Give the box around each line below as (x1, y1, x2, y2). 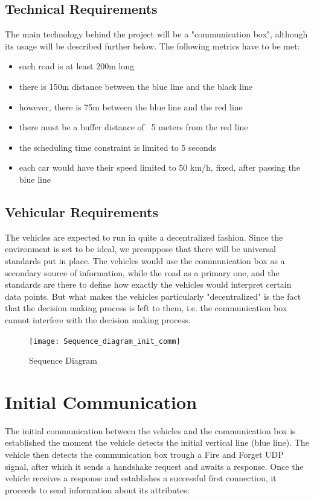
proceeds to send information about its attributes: (5, 483, 190, 496)
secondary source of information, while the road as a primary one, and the (5, 266, 280, 279)
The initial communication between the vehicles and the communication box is (5, 424, 296, 437)
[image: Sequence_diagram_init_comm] (29, 337, 181, 346)
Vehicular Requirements (5, 202, 158, 221)
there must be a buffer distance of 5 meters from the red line (19, 121, 248, 133)
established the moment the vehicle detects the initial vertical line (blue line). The (5, 436, 309, 449)
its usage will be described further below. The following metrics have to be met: (5, 39, 300, 52)
